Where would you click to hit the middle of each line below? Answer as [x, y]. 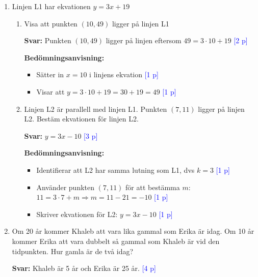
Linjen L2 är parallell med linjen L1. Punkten [96, 109]
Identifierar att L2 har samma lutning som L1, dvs [115, 170]
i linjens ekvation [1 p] [124, 74]
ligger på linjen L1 [140, 23]
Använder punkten [66, 187]
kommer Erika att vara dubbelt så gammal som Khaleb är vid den [116, 241]
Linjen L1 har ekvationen [51, 6]
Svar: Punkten [48, 40]
